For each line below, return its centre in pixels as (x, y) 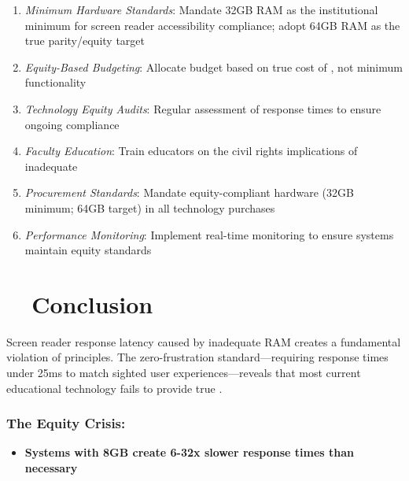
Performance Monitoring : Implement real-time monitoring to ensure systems (209, 234)
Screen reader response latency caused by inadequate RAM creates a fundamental (204, 341)
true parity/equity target (85, 41)
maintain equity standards (88, 250)
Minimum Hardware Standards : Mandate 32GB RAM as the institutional (201, 9)
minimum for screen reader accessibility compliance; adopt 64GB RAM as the (212, 25)
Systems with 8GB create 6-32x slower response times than (189, 452)
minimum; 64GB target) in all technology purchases (150, 207)
